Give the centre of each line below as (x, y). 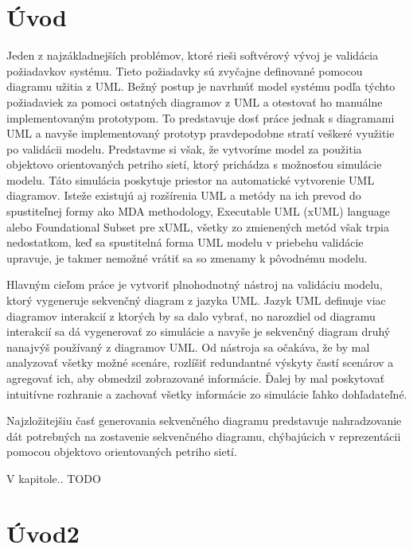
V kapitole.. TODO (54, 478)
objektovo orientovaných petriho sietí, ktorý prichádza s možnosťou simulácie (194, 164)
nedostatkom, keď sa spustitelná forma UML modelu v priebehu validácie (185, 242)
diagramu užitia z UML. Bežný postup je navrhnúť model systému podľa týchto (201, 86)
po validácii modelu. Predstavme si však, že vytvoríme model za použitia (184, 148)
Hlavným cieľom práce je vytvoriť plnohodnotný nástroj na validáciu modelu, (195, 284)
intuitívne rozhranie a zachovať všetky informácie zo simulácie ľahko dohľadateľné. (207, 393)
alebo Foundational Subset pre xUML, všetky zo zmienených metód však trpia (198, 226)
